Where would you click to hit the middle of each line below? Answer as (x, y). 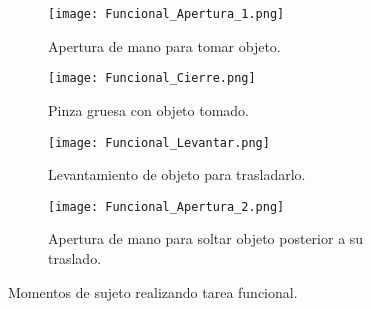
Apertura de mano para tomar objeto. (164, 45)
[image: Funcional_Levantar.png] (159, 142)
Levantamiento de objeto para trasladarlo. (177, 174)
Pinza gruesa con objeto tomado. (148, 109)
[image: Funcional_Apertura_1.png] (166, 14)
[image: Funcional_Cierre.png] (152, 78)
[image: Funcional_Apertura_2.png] (166, 206)
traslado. (75, 258)
